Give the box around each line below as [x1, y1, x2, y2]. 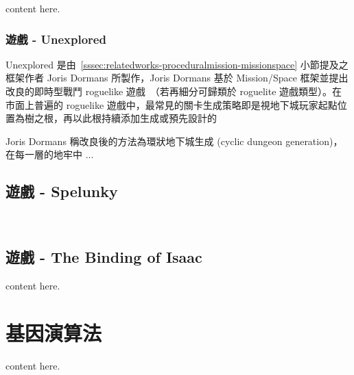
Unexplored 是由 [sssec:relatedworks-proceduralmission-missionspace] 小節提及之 [5, 57, 349, 71]
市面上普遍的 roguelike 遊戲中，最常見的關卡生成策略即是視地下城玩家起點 [5, 97, 338, 112]
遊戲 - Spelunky [5, 181, 118, 202]
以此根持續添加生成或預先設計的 [72, 111, 217, 125]
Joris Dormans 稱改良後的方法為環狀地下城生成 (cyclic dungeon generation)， [5, 133, 343, 148]
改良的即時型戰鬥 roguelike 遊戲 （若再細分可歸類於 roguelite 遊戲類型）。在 [5, 84, 342, 98]
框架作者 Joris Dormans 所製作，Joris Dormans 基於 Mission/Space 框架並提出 [5, 70, 349, 85]
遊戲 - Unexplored [5, 30, 106, 47]
